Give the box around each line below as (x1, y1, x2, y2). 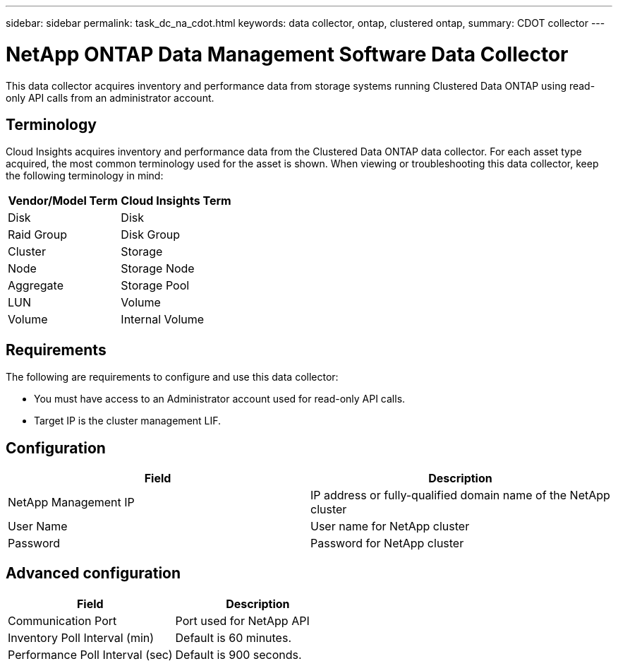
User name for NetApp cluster (310, 519, 470, 534)
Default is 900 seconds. (175, 647, 302, 662)
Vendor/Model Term (8, 194, 118, 208)
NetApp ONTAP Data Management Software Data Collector (6, 42, 569, 66)
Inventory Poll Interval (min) (8, 630, 154, 645)
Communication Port (8, 613, 117, 628)
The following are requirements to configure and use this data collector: (6, 371, 339, 383)
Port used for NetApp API (175, 613, 310, 628)
